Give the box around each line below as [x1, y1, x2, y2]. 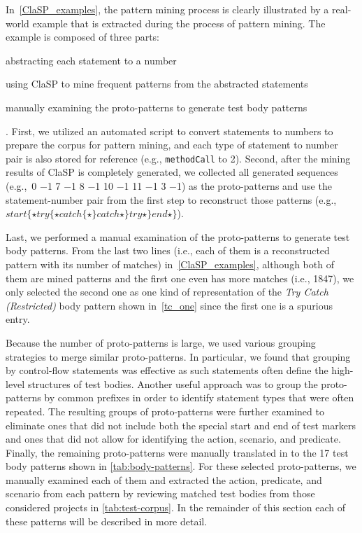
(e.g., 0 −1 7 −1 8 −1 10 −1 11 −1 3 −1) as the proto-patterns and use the [6, 179, 332, 193]
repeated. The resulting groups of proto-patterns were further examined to [6, 403, 324, 418]
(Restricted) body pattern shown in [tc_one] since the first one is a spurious [6, 298, 333, 312]
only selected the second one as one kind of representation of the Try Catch [6, 284, 328, 299]
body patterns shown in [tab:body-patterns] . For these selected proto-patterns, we [6, 459, 356, 473]
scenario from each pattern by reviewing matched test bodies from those [6, 486, 315, 501]
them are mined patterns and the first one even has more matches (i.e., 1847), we [6, 270, 354, 285]
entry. [6, 312, 30, 326]
